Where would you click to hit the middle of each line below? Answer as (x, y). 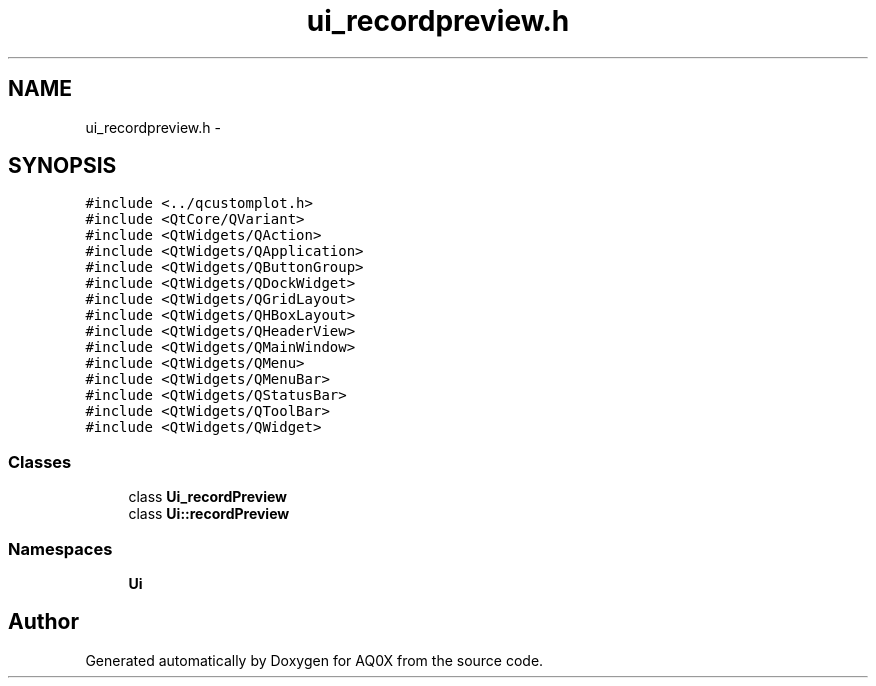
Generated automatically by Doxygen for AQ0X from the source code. (314, 660)
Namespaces (60, 548)
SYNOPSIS (62, 166)
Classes (40, 461)
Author (43, 622)
